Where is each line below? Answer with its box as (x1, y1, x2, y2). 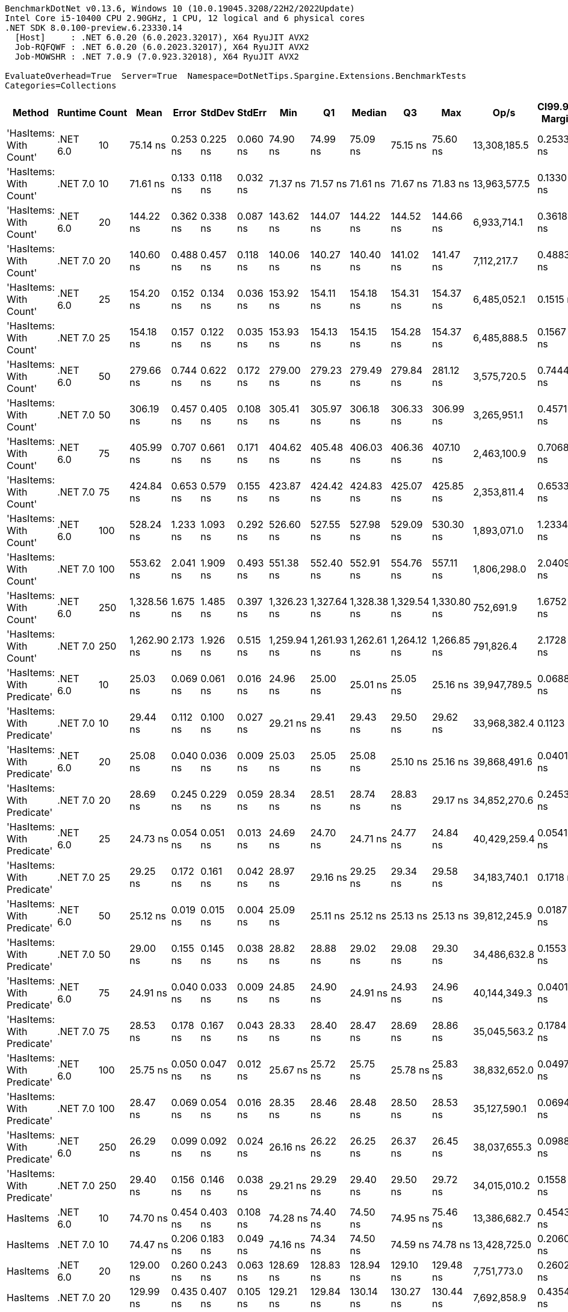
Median (351, 107, 387, 119)
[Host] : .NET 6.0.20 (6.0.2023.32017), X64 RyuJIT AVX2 (14, 33, 309, 42)
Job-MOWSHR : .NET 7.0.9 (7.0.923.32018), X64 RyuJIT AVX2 (14, 52, 299, 61)
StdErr (236, 107, 267, 119)
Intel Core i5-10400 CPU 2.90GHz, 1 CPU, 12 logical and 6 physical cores (5, 13, 365, 23)
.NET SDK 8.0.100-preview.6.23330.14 (5, 23, 183, 33)
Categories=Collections (5, 81, 117, 90)
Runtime (57, 107, 96, 119)
